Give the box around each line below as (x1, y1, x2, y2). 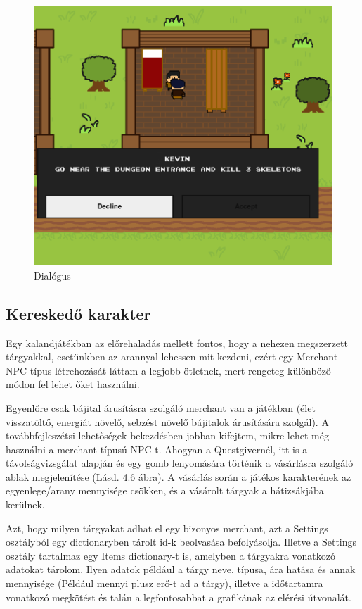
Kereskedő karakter (6, 302, 151, 324)
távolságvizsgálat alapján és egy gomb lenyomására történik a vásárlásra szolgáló (6, 456, 354, 470)
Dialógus (34, 268, 71, 282)
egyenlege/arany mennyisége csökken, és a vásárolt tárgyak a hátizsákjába (6, 483, 324, 498)
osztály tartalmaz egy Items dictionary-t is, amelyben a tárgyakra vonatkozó (6, 548, 335, 563)
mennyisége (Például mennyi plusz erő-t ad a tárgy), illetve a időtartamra (6, 576, 323, 591)
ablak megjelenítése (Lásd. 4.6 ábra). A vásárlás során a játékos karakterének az (6, 469, 351, 484)
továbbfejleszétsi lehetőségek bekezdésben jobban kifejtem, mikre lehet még (6, 428, 329, 443)
